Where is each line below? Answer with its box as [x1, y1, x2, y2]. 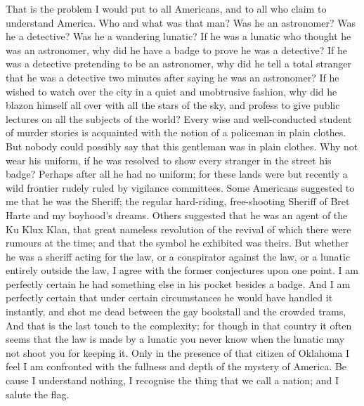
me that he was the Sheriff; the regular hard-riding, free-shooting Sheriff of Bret [6, 194, 350, 209]
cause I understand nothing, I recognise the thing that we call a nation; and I [6, 373, 339, 388]
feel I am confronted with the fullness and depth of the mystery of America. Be [6, 359, 347, 374]
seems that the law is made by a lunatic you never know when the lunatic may [6, 332, 345, 346]
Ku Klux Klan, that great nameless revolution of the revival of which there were [6, 221, 351, 236]
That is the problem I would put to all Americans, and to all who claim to [6, 1, 327, 15]
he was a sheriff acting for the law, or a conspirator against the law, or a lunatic [6, 249, 351, 263]
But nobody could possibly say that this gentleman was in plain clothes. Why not [6, 138, 358, 153]
